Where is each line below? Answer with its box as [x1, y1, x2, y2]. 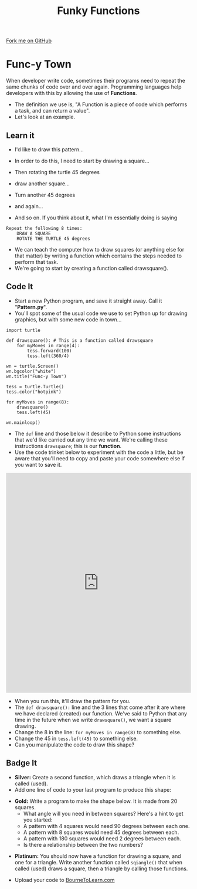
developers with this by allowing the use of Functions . [6, 90, 137, 97]
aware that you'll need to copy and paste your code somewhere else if [14, 454, 185, 462]
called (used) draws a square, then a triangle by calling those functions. [14, 865, 188, 872]
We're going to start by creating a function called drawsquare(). [14, 264, 169, 272]
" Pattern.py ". [14, 303, 47, 310]
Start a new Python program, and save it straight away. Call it [14, 297, 162, 304]
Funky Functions [57, 4, 140, 18]
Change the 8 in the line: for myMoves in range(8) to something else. [14, 728, 182, 735]
